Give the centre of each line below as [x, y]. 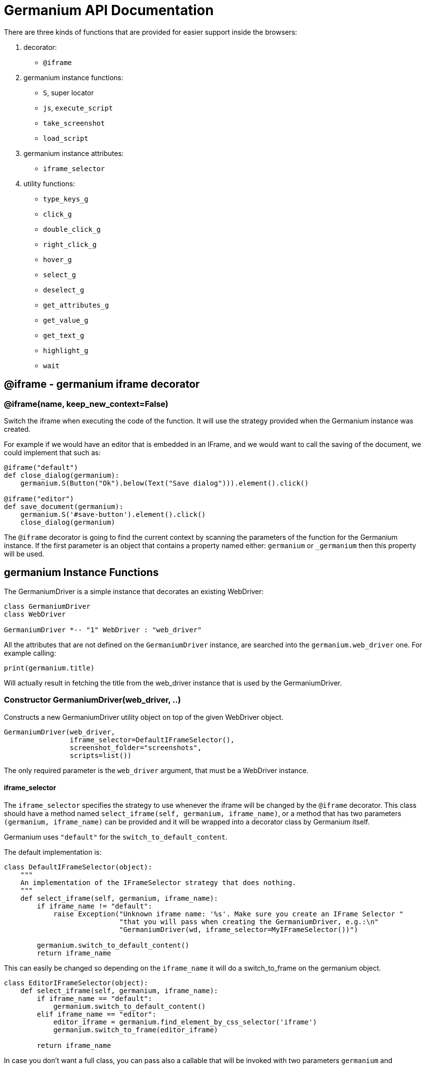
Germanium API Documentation [109, 10]
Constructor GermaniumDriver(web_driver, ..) [93, 700]
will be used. [24, 554]
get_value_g [66, 320]
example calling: [30, 653]
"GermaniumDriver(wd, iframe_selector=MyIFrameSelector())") [239, 929]
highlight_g [66, 350]
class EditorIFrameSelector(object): [76, 983]
